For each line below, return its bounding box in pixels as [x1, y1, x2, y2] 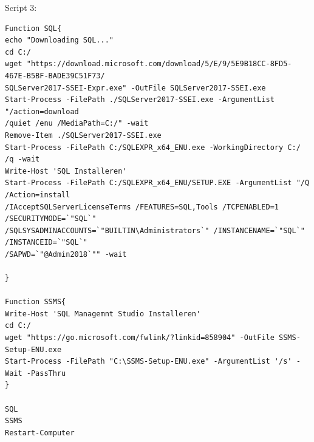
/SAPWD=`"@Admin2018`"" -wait [5, 250, 127, 259]
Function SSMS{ [5, 297, 66, 307]
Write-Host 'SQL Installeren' [5, 166, 127, 175]
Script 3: [5, 1, 37, 13]
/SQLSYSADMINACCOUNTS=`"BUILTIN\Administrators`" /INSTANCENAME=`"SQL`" [5, 226, 305, 235]
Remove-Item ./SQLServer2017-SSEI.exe [5, 131, 162, 140]
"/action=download [5, 107, 79, 116]
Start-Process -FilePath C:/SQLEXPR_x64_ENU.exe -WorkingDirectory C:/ [5, 143, 301, 152]
